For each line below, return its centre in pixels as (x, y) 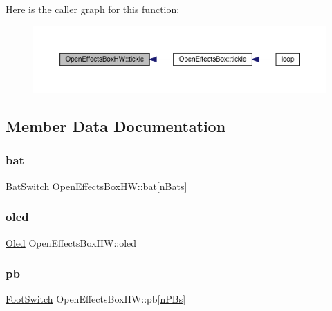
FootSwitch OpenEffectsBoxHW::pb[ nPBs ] (96, 299)
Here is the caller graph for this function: (93, 9)
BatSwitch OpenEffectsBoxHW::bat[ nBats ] (96, 186)
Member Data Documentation (116, 126)
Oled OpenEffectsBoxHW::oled (71, 242)
